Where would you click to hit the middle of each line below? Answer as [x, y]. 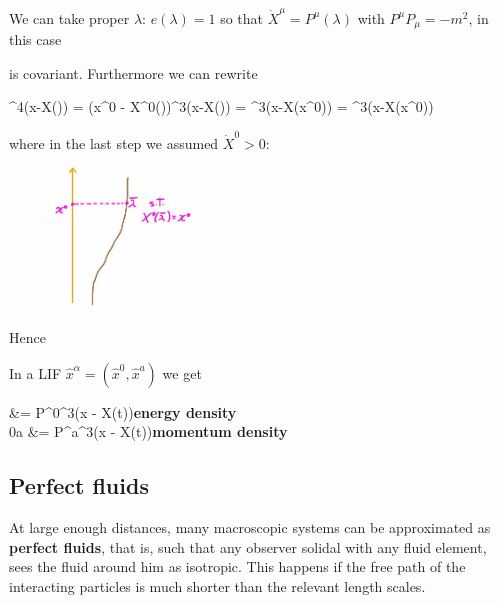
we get [182, 372]
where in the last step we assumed [114, 142]
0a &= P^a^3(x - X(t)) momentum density [148, 431]
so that [242, 17]
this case [35, 39]
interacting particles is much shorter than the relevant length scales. [217, 585]
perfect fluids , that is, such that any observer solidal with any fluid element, [248, 546]
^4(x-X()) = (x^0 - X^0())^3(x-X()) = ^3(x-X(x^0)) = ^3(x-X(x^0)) [221, 106]
